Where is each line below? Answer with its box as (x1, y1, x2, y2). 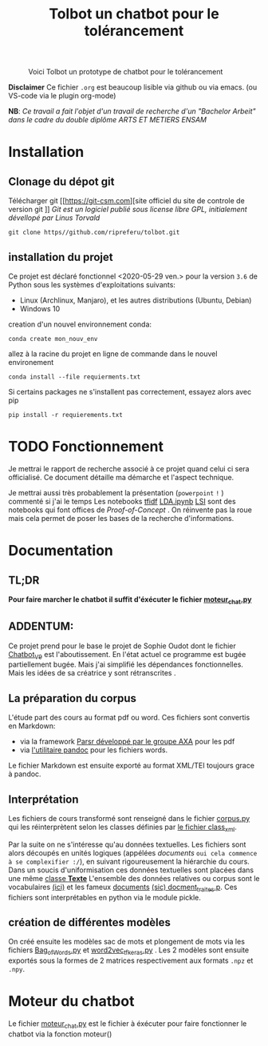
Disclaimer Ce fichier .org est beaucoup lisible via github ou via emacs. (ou (8, 82, 258, 92)
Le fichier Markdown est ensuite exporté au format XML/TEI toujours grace (8, 761, 255, 771)
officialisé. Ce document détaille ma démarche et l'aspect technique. (8, 472, 235, 482)
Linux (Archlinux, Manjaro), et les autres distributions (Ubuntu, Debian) (19, 295, 252, 305)
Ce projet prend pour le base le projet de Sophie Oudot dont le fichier (8, 641, 237, 651)
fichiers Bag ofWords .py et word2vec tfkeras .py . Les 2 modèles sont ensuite (8, 945, 250, 957)
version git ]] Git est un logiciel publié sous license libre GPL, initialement (8, 205, 247, 214)
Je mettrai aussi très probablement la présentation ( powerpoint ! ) (8, 487, 225, 497)
